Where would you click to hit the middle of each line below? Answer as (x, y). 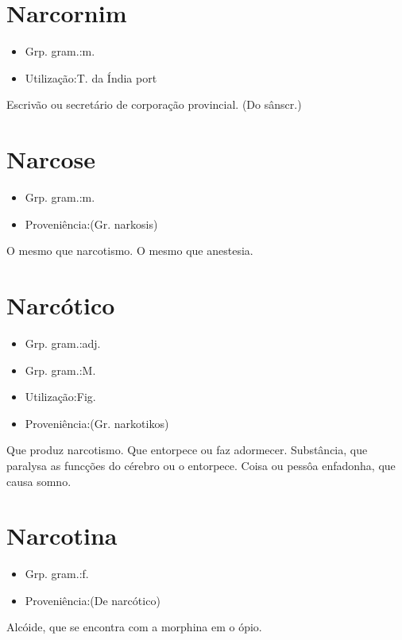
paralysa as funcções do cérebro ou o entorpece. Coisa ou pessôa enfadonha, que (201, 465)
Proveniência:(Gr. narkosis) (91, 224)
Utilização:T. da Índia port (91, 77)
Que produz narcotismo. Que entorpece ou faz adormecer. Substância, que (187, 450)
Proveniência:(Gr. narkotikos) (97, 423)
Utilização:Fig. (60, 397)
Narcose (51, 159)
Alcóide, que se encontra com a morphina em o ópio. (134, 627)
